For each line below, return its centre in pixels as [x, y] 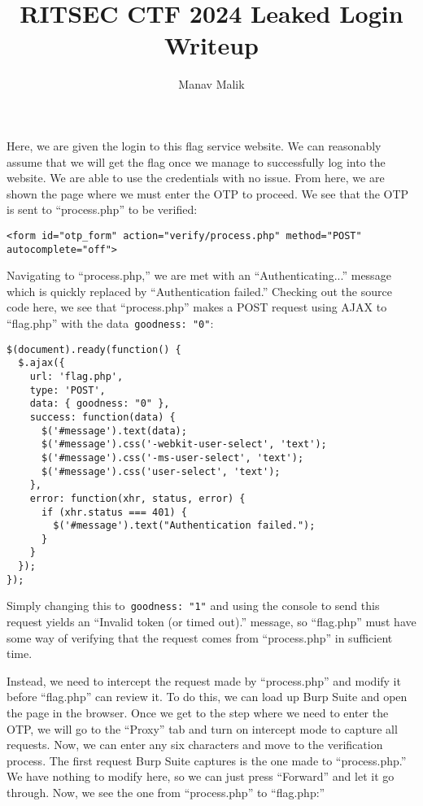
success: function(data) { [102, 417]
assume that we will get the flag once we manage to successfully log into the [196, 161]
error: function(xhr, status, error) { [137, 498]
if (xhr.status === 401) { [114, 512]
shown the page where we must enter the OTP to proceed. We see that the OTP [208, 193]
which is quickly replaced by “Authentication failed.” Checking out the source [199, 291]
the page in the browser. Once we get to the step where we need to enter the [198, 713]
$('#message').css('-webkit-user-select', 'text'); [184, 444]
